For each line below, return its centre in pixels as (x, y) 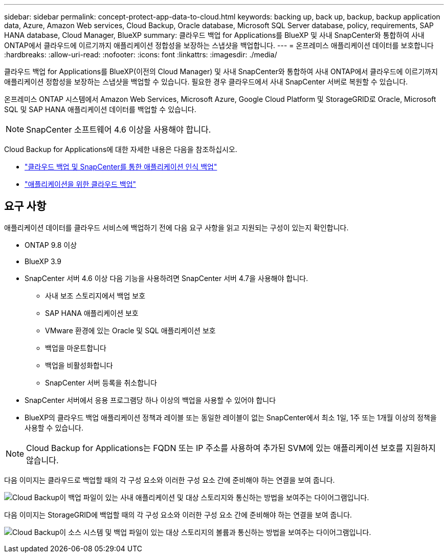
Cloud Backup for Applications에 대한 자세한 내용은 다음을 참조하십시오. (121, 149)
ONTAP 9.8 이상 (51, 245)
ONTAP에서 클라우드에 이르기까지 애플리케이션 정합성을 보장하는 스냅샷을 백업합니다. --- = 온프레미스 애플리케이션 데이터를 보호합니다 (219, 45)
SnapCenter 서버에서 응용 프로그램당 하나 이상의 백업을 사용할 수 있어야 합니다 (150, 400)
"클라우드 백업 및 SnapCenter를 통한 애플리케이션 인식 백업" (121, 167)
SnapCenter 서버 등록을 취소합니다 (101, 382)
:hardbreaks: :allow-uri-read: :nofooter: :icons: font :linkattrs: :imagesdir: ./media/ (141, 55)
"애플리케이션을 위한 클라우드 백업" (81, 184)
